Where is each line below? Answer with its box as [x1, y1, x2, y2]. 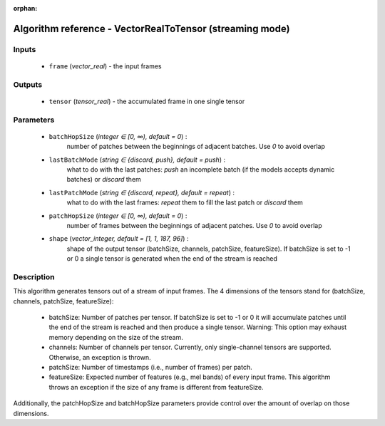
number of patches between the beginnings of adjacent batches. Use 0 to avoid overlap [66, 142, 326, 151]
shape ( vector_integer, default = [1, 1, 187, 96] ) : [48, 234, 189, 243]
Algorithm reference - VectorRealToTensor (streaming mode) [13, 22, 290, 35]
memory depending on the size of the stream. [48, 333, 183, 341]
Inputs [13, 44, 36, 54]
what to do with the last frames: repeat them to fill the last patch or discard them [66, 198, 303, 207]
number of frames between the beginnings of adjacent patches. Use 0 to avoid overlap [66, 222, 322, 229]
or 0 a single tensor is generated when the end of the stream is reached [66, 254, 278, 263]
